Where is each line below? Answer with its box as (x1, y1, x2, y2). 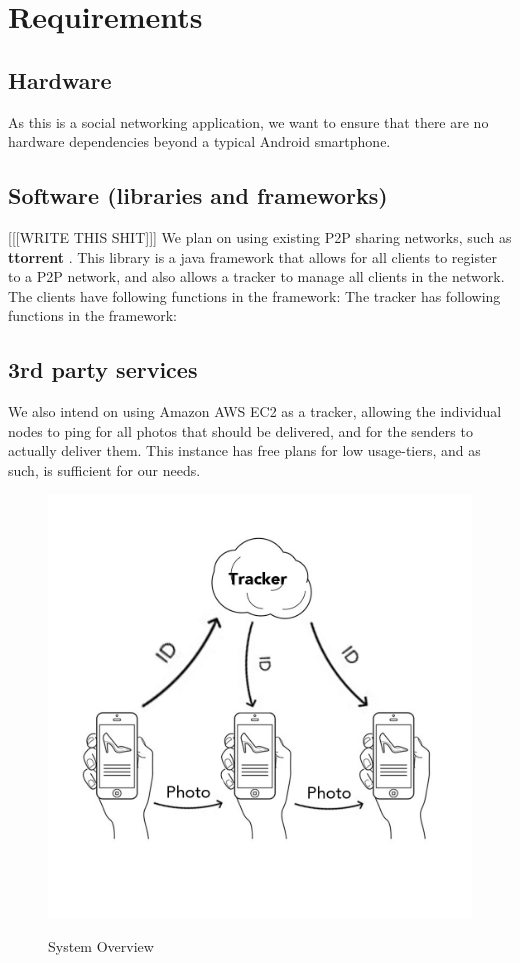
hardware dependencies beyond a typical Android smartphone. (8, 131, 391, 152)
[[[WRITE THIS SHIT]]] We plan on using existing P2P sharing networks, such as (8, 226, 512, 247)
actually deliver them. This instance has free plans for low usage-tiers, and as (8, 440, 481, 461)
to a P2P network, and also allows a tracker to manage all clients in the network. (8, 266, 505, 287)
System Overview (48, 936, 154, 957)
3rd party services (8, 354, 198, 385)
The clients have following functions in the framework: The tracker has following (8, 285, 501, 306)
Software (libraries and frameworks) (8, 180, 388, 211)
